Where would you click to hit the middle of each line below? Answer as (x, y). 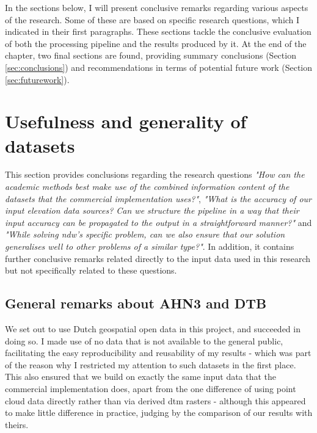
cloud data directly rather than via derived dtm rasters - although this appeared (155, 400)
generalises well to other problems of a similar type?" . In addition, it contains (150, 246)
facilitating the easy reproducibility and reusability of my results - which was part (158, 353)
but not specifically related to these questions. (91, 270)
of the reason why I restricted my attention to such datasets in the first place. (151, 364)
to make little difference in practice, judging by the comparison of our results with (159, 413)
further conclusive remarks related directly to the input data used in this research (158, 258)
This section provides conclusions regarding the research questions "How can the (155, 174)
